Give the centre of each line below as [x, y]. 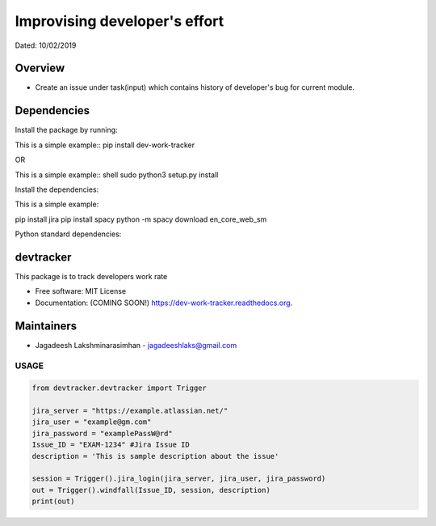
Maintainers [46, 326]
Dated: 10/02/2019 [46, 45]
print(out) [53, 501]
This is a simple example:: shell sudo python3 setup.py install [117, 175]
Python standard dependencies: [68, 234]
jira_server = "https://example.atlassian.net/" [130, 411]
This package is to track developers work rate [91, 276]
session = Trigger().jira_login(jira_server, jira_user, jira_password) [179, 479]
